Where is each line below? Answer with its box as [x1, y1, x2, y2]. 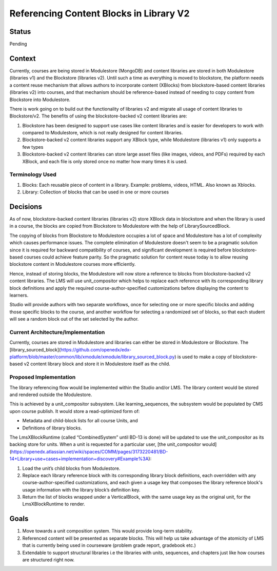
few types [22, 144, 44, 150]
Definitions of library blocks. [22, 425, 82, 431]
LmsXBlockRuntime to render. [22, 501, 86, 507]
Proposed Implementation [9, 373, 76, 381]
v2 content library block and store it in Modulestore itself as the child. [24, 361, 170, 367]
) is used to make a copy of [174, 354, 232, 360]
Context [9, 54, 36, 63]
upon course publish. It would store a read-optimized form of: [9, 408, 140, 414]
